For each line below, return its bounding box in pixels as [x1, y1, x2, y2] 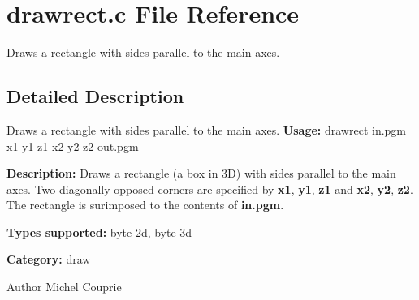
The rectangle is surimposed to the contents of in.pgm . [6, 196, 284, 213]
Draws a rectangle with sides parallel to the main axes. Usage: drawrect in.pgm [6, 121, 407, 138]
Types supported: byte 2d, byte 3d [6, 223, 192, 240]
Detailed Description [6, 84, 184, 109]
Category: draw [6, 251, 91, 268]
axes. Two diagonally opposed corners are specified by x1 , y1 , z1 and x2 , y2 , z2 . [6, 180, 413, 197]
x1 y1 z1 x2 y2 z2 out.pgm [6, 137, 139, 154]
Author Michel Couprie [6, 278, 122, 295]
